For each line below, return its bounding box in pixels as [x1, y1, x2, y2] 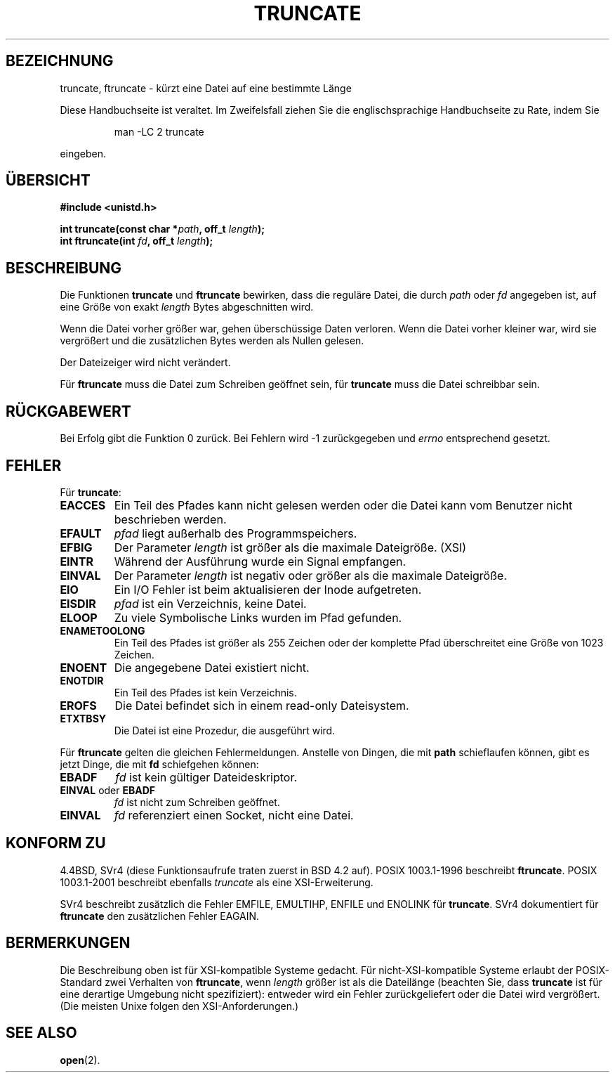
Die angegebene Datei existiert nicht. [114, 660, 310, 675]
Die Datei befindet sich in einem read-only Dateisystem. [114, 698, 409, 713]
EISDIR [60, 596, 96, 611]
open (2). [60, 1053, 100, 1066]
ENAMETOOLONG [60, 624, 145, 637]
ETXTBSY [60, 712, 107, 725]
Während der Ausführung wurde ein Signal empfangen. [114, 554, 406, 569]
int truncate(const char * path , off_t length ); [60, 223, 265, 235]
